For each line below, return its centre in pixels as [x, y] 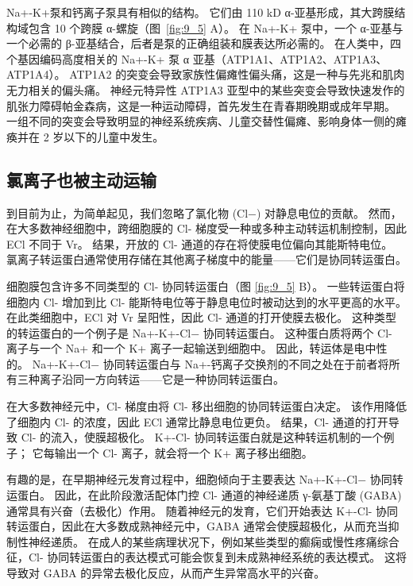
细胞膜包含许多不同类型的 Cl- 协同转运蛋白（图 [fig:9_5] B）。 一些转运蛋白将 [206, 285]
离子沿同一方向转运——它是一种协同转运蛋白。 [162, 379]
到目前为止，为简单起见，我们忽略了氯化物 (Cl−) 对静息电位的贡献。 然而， [204, 212]
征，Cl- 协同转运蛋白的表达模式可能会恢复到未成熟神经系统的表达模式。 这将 [206, 557]
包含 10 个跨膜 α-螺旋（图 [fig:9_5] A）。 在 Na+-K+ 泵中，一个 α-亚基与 [216, 27]
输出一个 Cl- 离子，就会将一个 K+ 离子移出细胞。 [183, 452]
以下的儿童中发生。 [114, 136]
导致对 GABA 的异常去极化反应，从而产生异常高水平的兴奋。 [166, 573]
